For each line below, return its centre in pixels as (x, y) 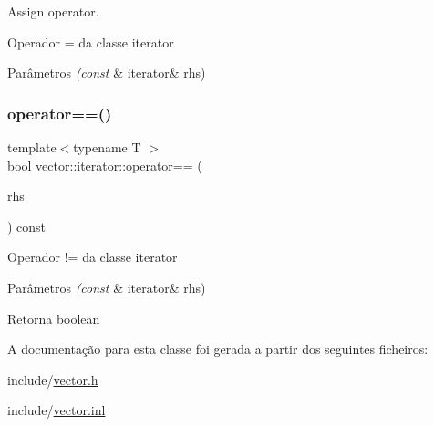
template (32, 147)
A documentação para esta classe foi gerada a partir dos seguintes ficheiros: (218, 349)
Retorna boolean (54, 318)
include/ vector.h (53, 379)
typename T (107, 147)
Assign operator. (53, 11)
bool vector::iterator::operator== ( (105, 165)
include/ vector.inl (57, 410)
